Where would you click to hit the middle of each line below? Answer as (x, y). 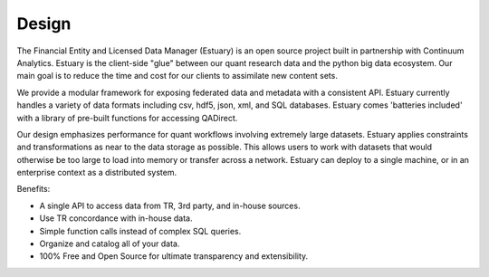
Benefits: (34, 189)
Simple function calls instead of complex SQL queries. (140, 231)
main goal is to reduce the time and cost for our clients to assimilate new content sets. (177, 76)
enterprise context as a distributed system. (97, 173)
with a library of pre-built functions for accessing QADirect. (127, 118)
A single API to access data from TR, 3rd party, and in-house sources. (170, 205)
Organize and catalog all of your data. (110, 244)
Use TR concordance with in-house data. (116, 218)
